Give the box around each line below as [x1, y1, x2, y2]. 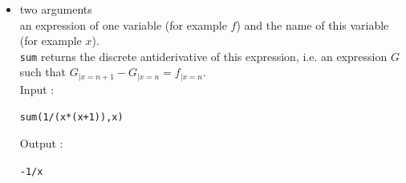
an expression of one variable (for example [19, 16, 227, 33]
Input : [19, 80, 55, 97]
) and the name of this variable [236, 16, 389, 33]
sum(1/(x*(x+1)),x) [19, 112, 124, 124]
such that [19, 63, 67, 80]
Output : [19, 135, 63, 152]
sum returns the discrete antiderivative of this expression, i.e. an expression [19, 47, 388, 64]
